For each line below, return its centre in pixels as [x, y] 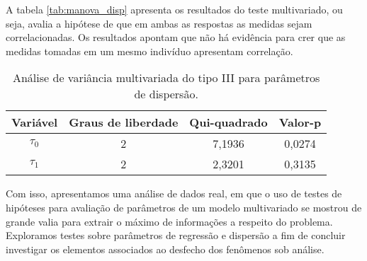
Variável [35, 122]
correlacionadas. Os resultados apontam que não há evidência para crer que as [176, 37]
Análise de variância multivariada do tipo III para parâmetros [166, 78]
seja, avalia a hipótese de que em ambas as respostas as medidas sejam [159, 23]
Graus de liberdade [124, 122]
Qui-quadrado [228, 122]
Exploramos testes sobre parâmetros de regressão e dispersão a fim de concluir [176, 235]
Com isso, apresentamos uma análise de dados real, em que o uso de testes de [174, 193]
